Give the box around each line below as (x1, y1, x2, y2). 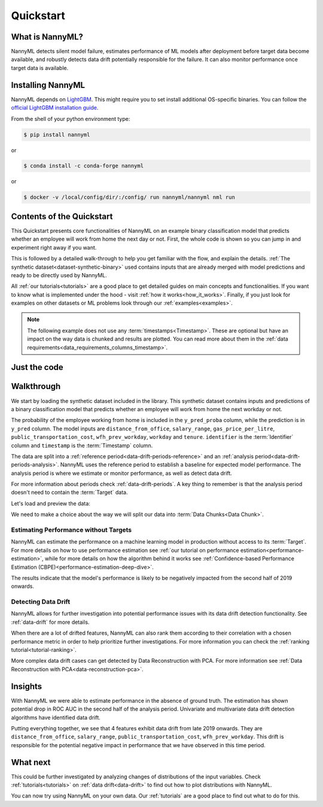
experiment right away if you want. (11, 244, 97, 251)
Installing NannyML (11, 80, 86, 90)
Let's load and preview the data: (11, 500, 91, 507)
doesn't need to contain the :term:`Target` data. (11, 489, 128, 496)
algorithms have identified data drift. (11, 714, 101, 721)
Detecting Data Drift (11, 597, 71, 606)
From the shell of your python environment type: (11, 115, 130, 122)
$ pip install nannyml (23, 131, 90, 138)
